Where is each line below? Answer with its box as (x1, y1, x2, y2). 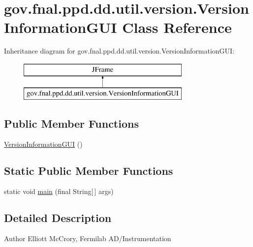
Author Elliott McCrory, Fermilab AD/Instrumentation (4, 233, 171, 243)
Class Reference (122, 17, 232, 37)
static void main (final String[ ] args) (4, 186, 114, 196)
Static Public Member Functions (4, 163, 173, 178)
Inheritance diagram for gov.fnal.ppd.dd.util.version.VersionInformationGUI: (4, 46, 235, 56)
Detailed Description (4, 210, 112, 225)
